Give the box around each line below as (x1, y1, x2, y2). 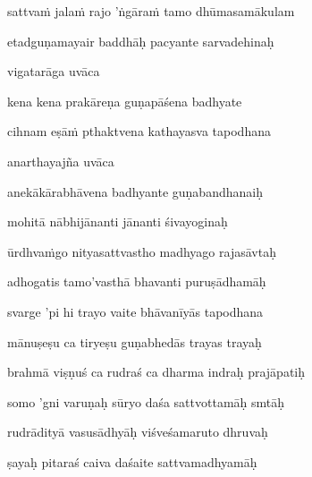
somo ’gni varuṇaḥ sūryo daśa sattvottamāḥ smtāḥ (7, 392, 285, 411)
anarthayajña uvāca (7, 151, 114, 170)
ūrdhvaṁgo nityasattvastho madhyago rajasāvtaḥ (7, 242, 276, 260)
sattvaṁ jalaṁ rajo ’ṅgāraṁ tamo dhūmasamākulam (7, 2, 295, 20)
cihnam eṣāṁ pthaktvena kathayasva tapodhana (7, 122, 271, 141)
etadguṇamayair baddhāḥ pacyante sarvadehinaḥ (7, 31, 274, 50)
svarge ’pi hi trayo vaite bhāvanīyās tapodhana (7, 302, 264, 320)
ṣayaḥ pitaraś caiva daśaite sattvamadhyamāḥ (7, 452, 257, 471)
